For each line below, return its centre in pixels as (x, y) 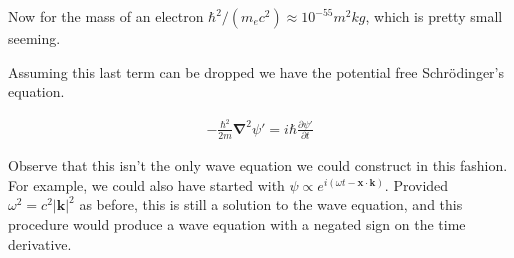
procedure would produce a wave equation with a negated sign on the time (237, 223)
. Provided (416, 184)
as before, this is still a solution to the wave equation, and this (271, 204)
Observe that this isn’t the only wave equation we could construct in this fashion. (258, 165)
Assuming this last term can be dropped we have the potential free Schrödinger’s (256, 71)
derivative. (40, 243)
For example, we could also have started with (146, 184)
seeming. (34, 38)
